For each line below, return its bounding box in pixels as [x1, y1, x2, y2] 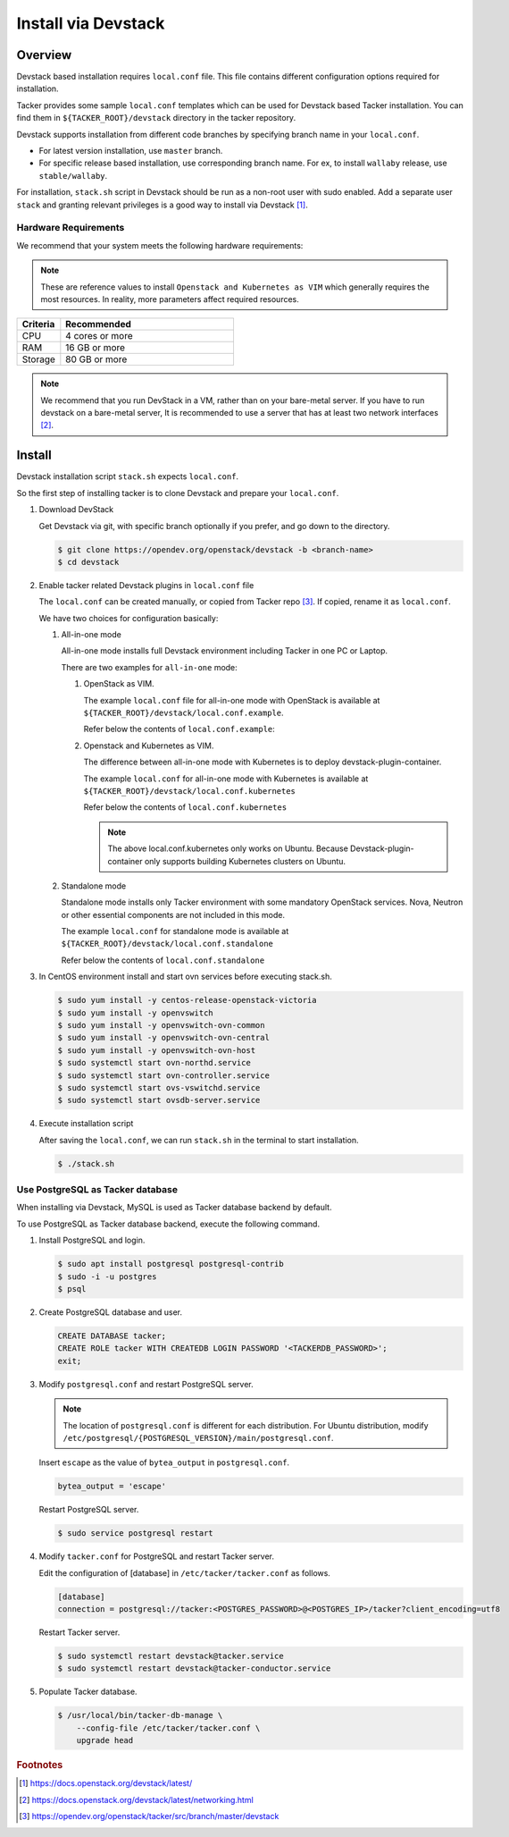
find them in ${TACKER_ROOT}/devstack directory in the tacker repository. [16, 113, 296, 123]
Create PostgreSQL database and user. [38, 1307, 183, 1318]
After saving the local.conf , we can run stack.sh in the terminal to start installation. [38, 1134, 359, 1145]
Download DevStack [38, 504, 114, 515]
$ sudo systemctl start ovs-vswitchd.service [57, 1083, 261, 1092]
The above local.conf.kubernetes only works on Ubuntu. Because [107, 843, 348, 854]
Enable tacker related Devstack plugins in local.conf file [38, 579, 254, 590]
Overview [16, 47, 72, 63]
